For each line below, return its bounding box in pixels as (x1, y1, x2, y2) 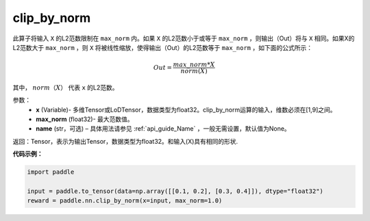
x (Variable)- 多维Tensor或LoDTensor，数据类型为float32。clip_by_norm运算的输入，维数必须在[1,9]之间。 (36, 105, 336, 114)
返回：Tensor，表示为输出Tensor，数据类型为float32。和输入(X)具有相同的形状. (12, 137, 238, 145)
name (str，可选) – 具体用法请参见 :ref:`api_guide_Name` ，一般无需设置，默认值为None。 (36, 125, 291, 133)
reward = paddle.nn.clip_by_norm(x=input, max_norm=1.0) (27, 197, 223, 205)
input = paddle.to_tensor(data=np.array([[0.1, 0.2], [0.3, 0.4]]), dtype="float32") (27, 187, 323, 195)
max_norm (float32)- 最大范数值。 (36, 115, 134, 123)
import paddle (27, 168, 75, 176)
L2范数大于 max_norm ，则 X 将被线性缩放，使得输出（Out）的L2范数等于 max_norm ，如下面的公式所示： (12, 43, 313, 51)
